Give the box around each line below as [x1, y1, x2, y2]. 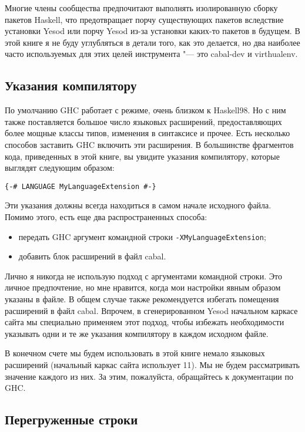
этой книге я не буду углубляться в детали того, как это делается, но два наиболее [5, 36, 300, 48]
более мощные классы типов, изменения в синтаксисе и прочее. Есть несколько [5, 127, 290, 139]
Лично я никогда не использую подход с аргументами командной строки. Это [5, 269, 282, 282]
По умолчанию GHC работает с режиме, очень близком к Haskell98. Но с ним [5, 104, 286, 116]
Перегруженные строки [5, 410, 138, 428]
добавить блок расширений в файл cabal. [18, 250, 166, 262]
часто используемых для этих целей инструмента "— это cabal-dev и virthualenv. [5, 48, 298, 60]
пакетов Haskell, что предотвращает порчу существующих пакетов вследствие [5, 13, 284, 25]
